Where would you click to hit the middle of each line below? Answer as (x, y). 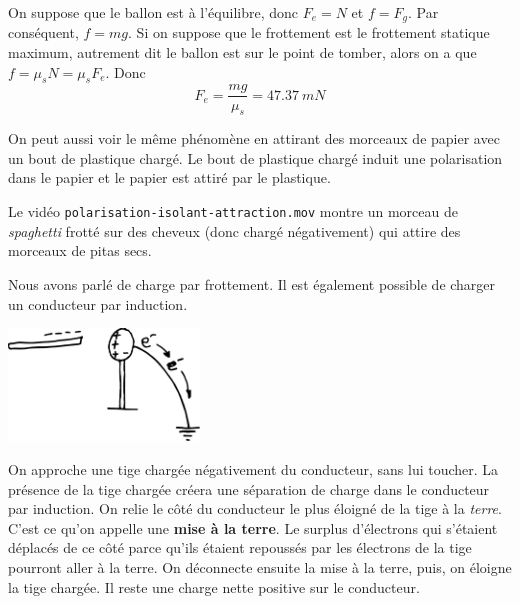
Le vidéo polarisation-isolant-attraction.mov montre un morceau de (233, 211)
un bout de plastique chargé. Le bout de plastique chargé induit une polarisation (255, 157)
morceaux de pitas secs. (80, 250)
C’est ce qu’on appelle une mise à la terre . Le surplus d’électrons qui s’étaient (253, 527)
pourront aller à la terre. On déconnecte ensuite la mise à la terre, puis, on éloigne (260, 567)
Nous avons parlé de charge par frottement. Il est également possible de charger (252, 283)
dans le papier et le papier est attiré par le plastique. (169, 177)
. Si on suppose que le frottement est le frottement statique (309, 32)
